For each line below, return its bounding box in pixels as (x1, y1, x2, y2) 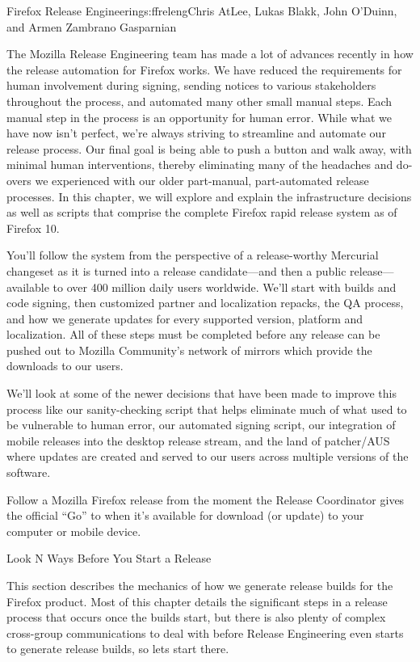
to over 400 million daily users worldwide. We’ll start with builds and (52, 278, 397, 295)
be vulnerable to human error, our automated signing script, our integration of (6, 416, 396, 433)
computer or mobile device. (6, 522, 141, 539)
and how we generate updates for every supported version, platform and (6, 310, 363, 327)
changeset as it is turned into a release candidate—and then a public (6, 262, 346, 279)
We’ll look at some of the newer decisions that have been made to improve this (6, 385, 397, 402)
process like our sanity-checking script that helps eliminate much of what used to (6, 400, 407, 417)
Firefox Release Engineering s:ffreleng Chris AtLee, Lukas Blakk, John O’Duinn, (6, 2, 397, 19)
